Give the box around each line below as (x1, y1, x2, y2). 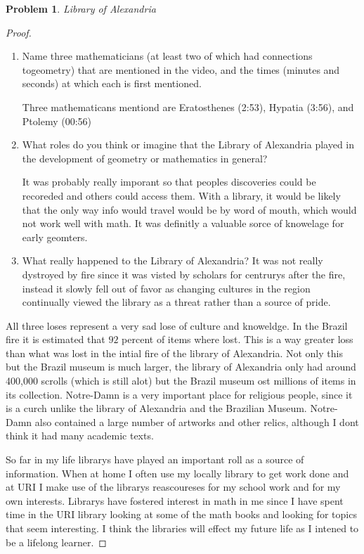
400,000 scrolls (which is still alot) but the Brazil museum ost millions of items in (6, 373, 356, 388)
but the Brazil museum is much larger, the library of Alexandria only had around (6, 359, 356, 374)
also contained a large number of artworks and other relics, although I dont (34, 414, 359, 429)
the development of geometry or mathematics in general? (22, 150, 268, 165)
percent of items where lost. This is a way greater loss (122, 332, 353, 347)
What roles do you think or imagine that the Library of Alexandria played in (22, 137, 355, 152)
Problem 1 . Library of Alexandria (6, 1, 156, 15)
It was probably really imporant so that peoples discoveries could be (22, 174, 316, 189)
